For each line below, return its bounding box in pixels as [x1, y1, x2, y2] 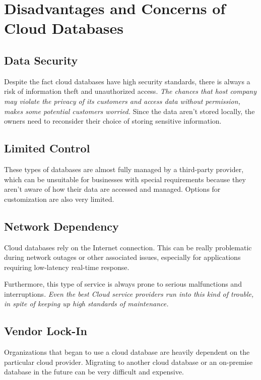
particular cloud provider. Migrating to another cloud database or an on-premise [4, 356, 253, 367]
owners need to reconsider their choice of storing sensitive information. [4, 116, 222, 126]
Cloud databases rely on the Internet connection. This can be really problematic [4, 242, 252, 252]
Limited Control [4, 140, 90, 156]
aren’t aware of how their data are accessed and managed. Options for [4, 184, 221, 194]
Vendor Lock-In [4, 323, 87, 339]
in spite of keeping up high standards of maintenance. [4, 298, 169, 309]
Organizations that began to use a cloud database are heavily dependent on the [4, 347, 250, 357]
